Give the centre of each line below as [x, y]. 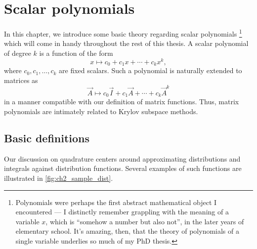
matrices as [21, 80]
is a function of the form [76, 53]
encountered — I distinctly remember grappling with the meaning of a [122, 212]
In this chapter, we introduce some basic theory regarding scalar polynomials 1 [123, 33]
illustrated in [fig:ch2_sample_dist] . [59, 178]
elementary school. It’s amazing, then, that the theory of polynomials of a [127, 231]
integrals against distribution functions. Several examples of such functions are [123, 168]
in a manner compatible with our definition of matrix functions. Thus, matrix [122, 102]
